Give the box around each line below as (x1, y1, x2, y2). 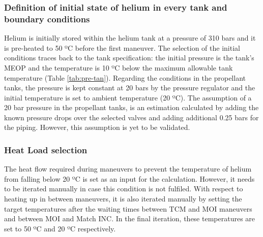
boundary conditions (4, 12, 90, 25)
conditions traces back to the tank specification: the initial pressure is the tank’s (4, 52, 254, 63)
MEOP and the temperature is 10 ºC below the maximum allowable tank (4, 62, 233, 73)
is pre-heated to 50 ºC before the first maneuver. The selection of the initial (4, 42, 240, 53)
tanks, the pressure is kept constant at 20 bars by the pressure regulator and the (4, 82, 255, 93)
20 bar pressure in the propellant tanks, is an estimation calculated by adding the (4, 102, 259, 113)
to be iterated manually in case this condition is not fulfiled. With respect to (4, 183, 243, 194)
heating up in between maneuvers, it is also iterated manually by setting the (4, 193, 242, 204)
